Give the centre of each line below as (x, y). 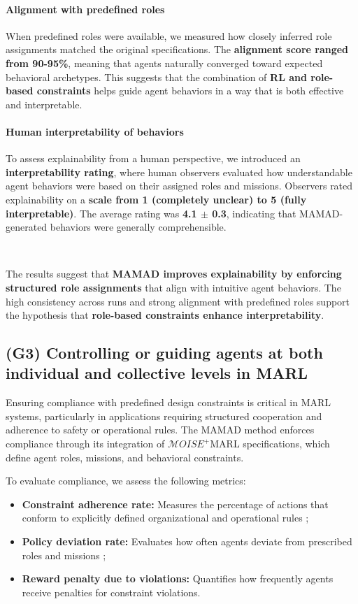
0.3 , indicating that (254, 213)
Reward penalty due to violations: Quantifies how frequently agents (178, 578)
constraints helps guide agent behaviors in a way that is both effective (190, 91)
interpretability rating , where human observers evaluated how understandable (179, 172)
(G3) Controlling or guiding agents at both (164, 353)
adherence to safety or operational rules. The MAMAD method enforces (160, 430)
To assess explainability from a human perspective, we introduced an (153, 158)
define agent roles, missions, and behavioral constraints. (125, 457)
